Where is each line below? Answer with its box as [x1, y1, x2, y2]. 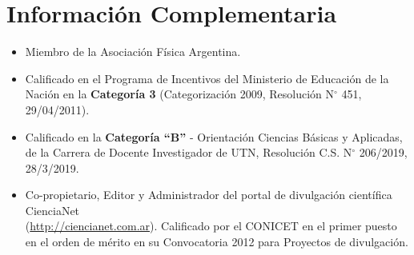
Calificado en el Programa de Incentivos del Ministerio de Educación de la [25, 70, 389, 86]
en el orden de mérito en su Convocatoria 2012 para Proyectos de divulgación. [25, 233, 408, 250]
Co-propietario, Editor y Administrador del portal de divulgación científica [25, 186, 392, 203]
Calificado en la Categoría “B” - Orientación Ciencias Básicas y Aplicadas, [25, 128, 403, 145]
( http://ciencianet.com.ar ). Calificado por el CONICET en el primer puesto [25, 217, 397, 234]
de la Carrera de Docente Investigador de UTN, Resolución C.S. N [25, 144, 352, 161]
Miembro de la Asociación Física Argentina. [25, 43, 241, 60]
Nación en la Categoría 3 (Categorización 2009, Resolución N [25, 86, 334, 102]
